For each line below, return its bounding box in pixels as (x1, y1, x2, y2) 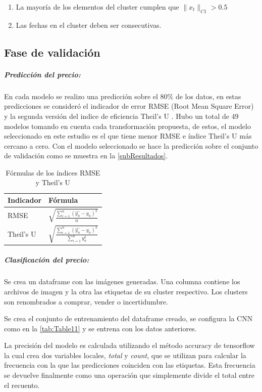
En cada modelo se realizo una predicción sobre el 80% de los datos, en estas (4, 91, 241, 101)
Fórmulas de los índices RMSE (6, 167, 100, 178)
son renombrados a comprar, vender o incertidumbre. (4, 296, 168, 307)
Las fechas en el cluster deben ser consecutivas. (16, 19, 162, 30)
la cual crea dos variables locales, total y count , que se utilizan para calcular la (4, 350, 246, 360)
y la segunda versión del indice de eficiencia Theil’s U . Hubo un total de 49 (4, 110, 239, 121)
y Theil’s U (35, 177, 71, 188)
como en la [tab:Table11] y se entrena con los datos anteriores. (4, 323, 197, 333)
